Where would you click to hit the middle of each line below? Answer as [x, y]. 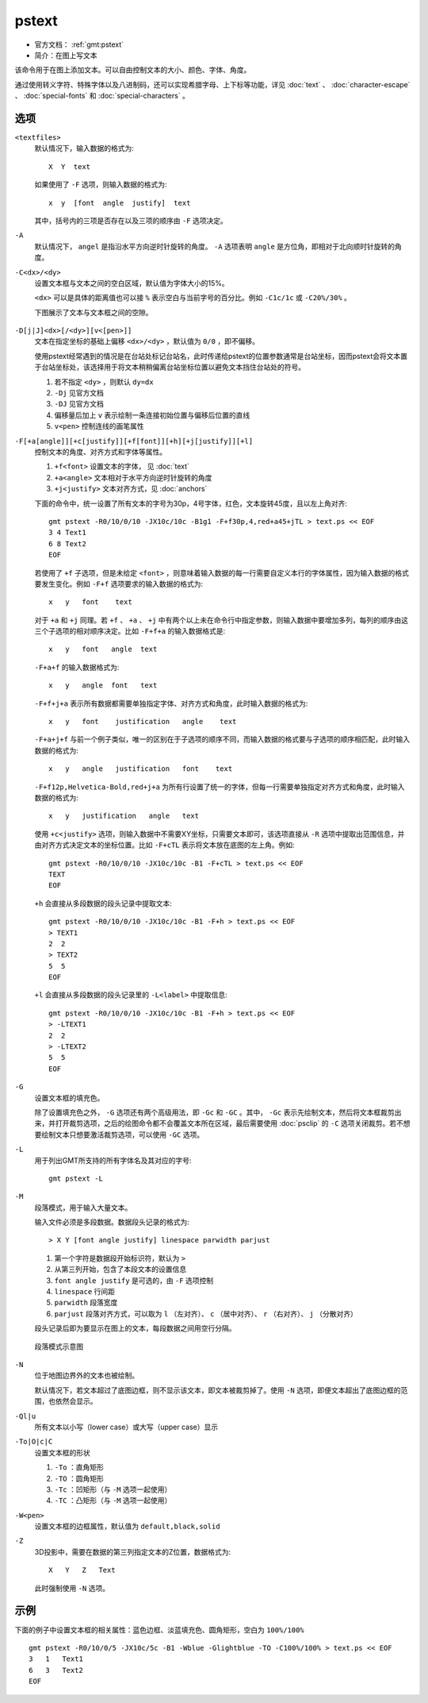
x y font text [90, 602]
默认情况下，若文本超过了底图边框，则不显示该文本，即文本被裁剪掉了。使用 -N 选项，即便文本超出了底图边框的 [218, 1390]
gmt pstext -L [76, 1178]
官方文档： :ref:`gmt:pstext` [79, 44]
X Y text [70, 166]
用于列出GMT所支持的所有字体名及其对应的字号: [113, 1160]
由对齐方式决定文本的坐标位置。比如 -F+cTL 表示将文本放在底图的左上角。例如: [164, 845]
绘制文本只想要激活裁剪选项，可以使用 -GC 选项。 [122, 1135]
